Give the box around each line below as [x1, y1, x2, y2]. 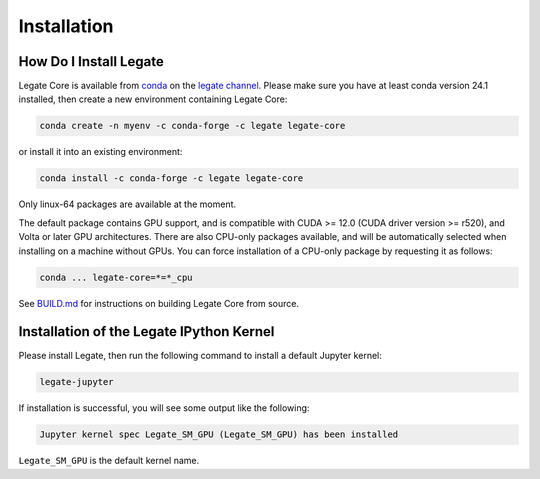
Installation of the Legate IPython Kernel [18, 323, 275, 340]
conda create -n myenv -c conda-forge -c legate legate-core [39, 120, 346, 132]
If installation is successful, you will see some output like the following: [18, 402, 310, 414]
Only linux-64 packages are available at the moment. [18, 198, 237, 210]
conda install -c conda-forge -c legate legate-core [39, 173, 304, 184]
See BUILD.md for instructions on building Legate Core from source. [18, 297, 300, 309]
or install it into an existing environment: [18, 146, 183, 158]
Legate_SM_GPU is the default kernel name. [18, 455, 200, 467]
